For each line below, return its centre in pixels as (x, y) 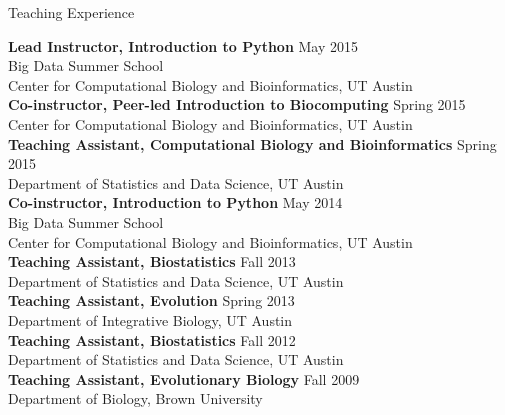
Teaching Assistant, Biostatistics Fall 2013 (152, 261)
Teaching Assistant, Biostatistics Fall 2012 (152, 339)
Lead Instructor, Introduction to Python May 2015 (183, 45)
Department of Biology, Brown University (135, 398)
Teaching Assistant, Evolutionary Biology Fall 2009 (184, 378)
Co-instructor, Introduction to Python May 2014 (175, 202)
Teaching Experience (71, 12)
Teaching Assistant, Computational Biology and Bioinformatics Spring (252, 143)
